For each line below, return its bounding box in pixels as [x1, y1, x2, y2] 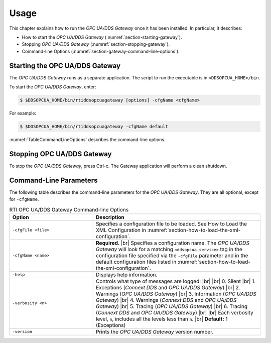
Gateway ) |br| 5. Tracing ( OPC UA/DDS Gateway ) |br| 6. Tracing [95, 303, 248, 310]
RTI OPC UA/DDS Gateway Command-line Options [9, 206, 129, 213]
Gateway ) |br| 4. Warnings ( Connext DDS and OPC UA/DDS [95, 296, 237, 303]
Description [95, 213, 125, 220]
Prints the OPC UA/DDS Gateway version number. [95, 328, 214, 335]
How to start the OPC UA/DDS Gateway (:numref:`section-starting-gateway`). [22, 34, 182, 40]
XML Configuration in [95, 226, 147, 234]
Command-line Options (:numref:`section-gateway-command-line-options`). [22, 48, 180, 54]
